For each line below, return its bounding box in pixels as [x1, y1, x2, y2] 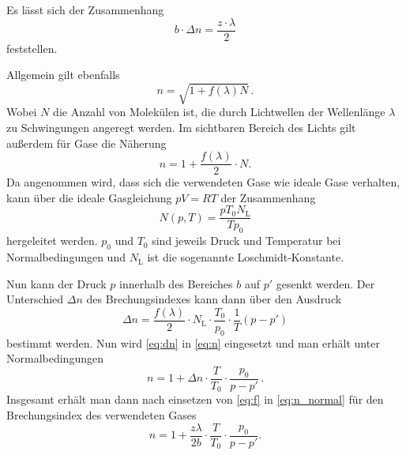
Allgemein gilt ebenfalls [6, 66, 120, 83]
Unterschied [6, 291, 64, 307]
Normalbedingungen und [6, 249, 126, 265]
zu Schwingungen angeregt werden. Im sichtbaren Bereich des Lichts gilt [6, 118, 356, 135]
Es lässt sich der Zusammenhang [6, 2, 164, 17]
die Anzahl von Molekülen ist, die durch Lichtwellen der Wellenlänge [53, 103, 385, 120]
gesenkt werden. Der [276, 275, 375, 291]
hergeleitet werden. [6, 232, 98, 249]
